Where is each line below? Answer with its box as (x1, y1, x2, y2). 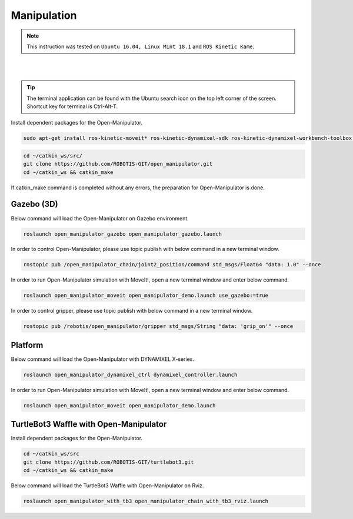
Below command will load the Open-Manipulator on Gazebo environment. (11, 215, 189, 222)
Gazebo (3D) (11, 199, 58, 209)
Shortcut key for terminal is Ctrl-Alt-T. (26, 103, 118, 110)
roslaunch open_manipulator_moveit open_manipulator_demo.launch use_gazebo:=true (23, 292, 269, 299)
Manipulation (11, 9, 77, 22)
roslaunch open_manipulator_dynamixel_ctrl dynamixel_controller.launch (23, 371, 238, 378)
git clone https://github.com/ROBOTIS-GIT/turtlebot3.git (23, 458, 194, 466)
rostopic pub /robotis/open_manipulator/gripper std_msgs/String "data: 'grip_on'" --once (23, 323, 294, 330)
